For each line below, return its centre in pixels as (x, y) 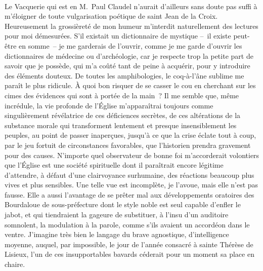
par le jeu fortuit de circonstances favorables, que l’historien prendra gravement (128, 145)
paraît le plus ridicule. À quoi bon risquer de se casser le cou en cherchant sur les (130, 85)
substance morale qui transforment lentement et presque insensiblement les (121, 125)
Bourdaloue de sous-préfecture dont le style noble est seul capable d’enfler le (123, 204)
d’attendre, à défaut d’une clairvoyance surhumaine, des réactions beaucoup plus (129, 175)
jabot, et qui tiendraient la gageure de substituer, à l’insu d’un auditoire (117, 215)
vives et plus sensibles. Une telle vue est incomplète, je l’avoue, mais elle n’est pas (131, 185)
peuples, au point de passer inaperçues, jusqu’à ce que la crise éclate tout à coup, (130, 135)
